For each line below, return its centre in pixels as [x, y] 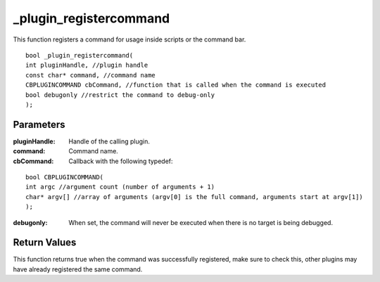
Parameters [39, 124]
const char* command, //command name [91, 75]
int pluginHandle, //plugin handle [87, 65]
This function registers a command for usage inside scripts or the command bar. [129, 39]
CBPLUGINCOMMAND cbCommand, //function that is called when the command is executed [176, 85]
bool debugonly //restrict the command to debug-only [120, 95]
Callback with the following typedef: [121, 161]
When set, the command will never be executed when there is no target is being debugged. [201, 222]
